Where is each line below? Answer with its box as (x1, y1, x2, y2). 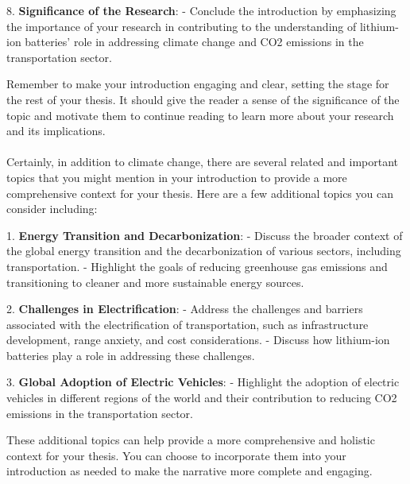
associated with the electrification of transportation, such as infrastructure (6, 316, 369, 332)
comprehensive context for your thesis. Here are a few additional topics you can (6, 184, 393, 201)
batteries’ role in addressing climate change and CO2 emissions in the (25, 33, 364, 50)
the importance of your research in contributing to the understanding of (6, 17, 357, 34)
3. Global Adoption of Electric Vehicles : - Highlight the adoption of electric (6, 374, 400, 390)
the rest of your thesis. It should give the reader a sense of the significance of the (6, 91, 400, 107)
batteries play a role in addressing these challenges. (6, 347, 255, 363)
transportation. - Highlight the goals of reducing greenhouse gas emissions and (6, 257, 388, 274)
